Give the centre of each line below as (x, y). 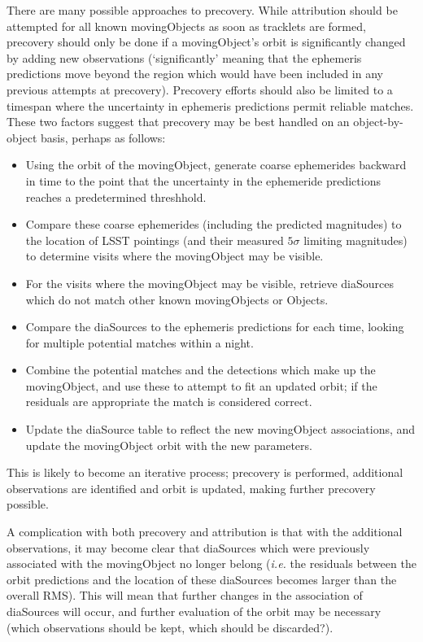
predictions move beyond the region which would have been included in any (195, 74)
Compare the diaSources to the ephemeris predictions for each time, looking (215, 327)
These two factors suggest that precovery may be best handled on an (178, 122)
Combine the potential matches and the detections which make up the (201, 370)
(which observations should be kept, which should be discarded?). (170, 627)
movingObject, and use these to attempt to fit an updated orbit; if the (201, 385)
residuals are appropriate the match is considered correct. (169, 402)
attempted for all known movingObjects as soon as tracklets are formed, (186, 26)
